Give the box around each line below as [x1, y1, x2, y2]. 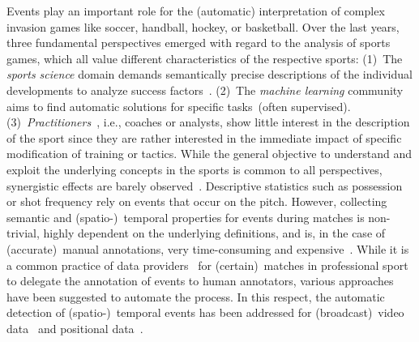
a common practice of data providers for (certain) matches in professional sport [6, 256, 408, 273]
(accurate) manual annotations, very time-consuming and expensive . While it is [6, 240, 409, 257]
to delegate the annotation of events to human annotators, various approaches [6, 272, 394, 289]
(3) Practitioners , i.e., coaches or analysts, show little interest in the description [6, 113, 410, 130]
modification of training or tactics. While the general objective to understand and [6, 145, 413, 162]
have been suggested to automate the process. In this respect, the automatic [6, 288, 385, 305]
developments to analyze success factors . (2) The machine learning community [6, 81, 404, 98]
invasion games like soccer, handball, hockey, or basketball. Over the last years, [6, 18, 400, 35]
